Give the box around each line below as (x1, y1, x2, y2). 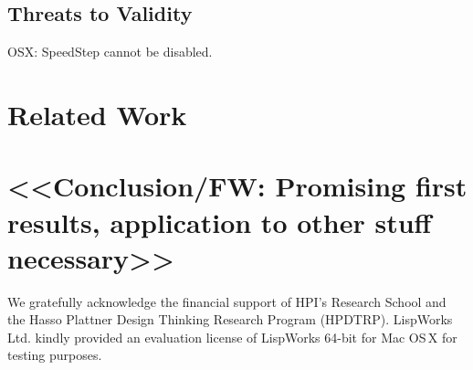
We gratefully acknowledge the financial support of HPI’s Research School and (7, 291, 447, 311)
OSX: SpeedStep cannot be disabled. (7, 42, 213, 61)
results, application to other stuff (7, 203, 432, 240)
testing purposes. (7, 345, 102, 365)
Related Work (7, 95, 187, 132)
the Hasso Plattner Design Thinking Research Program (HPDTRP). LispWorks (7, 310, 453, 329)
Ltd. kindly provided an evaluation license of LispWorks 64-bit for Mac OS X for (7, 327, 457, 346)
